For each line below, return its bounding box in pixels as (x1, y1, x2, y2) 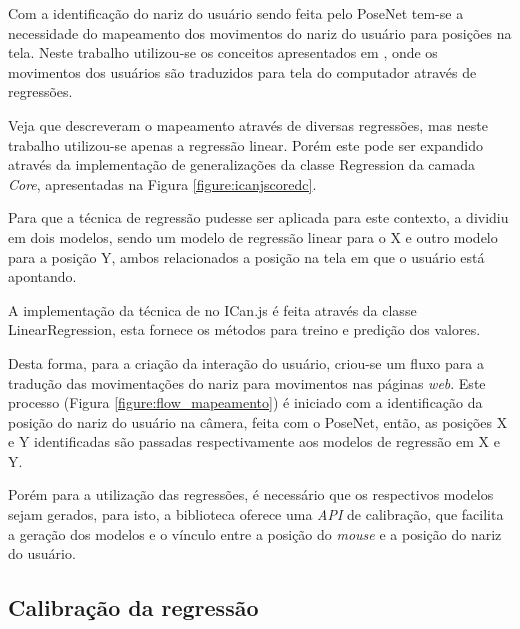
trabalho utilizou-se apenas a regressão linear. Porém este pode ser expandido (8, 134, 483, 155)
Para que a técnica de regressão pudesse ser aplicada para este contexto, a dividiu (8, 207, 509, 228)
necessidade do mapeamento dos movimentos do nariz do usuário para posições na (8, 22, 512, 43)
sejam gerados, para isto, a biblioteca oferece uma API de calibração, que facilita (8, 504, 504, 525)
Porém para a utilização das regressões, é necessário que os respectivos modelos (8, 484, 494, 505)
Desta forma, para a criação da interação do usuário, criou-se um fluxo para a (8, 352, 484, 373)
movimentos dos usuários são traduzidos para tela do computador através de (8, 61, 477, 82)
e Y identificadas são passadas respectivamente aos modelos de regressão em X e (8, 431, 500, 452)
